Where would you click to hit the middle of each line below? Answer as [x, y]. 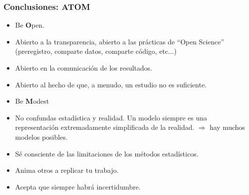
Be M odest [32, 101]
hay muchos [227, 127]
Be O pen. [30, 25]
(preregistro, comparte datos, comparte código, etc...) [96, 51]
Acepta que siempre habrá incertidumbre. [78, 186]
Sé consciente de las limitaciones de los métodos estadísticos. [107, 153]
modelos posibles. [41, 136]
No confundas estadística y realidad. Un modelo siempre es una [111, 117]
